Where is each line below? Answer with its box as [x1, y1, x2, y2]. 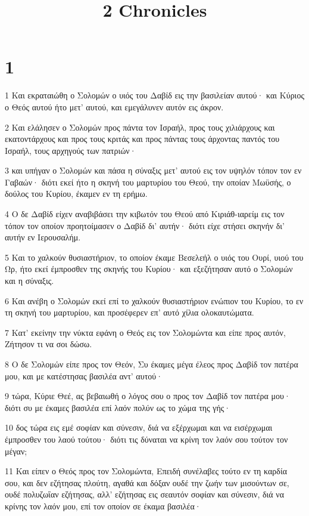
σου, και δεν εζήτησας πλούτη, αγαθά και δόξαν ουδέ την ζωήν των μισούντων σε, [5, 476, 289, 489]
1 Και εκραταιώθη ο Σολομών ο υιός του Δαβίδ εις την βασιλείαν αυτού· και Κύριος [5, 89, 304, 101]
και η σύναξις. [5, 274, 54, 287]
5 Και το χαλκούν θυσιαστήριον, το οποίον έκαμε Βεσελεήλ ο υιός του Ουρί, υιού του [5, 251, 304, 263]
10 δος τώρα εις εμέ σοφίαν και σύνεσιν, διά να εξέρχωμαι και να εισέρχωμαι [5, 421, 273, 434]
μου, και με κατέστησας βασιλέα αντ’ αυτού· [5, 369, 163, 382]
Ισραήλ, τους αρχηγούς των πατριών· [5, 144, 136, 156]
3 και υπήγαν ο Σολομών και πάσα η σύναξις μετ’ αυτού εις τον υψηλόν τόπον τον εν [5, 164, 302, 177]
